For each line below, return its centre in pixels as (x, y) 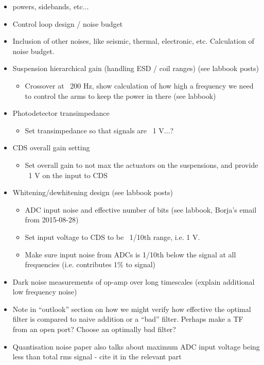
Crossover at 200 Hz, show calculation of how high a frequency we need (139, 85)
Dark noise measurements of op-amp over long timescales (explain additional (134, 281)
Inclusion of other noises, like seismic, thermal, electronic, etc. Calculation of (133, 41)
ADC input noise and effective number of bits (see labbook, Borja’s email (141, 209)
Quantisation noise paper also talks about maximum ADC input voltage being (136, 346)
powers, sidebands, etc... (51, 6)
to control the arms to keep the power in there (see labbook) (120, 95)
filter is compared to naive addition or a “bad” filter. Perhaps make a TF (128, 319)
